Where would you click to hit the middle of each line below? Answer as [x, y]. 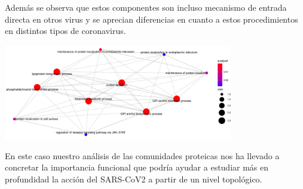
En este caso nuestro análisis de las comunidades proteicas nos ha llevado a [142, 155]
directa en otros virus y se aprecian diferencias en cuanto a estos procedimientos [151, 19]
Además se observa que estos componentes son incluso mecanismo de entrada [146, 7]
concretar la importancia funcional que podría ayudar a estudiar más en [137, 167]
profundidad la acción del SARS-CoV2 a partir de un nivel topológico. [134, 179]
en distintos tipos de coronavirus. [65, 31]
